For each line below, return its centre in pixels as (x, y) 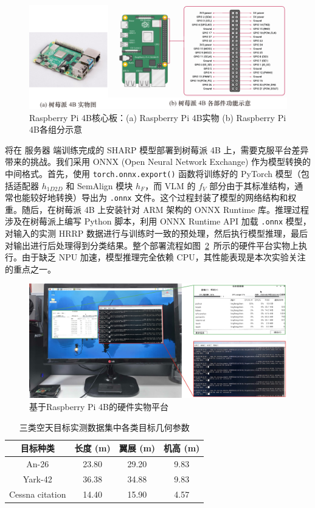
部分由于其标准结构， (252, 185)
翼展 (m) (137, 448)
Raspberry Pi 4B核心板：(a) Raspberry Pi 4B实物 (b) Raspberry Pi (158, 117)
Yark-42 (37, 478)
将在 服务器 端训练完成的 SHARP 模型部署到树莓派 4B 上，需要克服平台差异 (157, 149)
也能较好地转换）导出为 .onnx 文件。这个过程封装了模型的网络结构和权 (155, 197)
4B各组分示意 (56, 129)
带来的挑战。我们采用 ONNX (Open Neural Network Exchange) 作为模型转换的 (158, 162)
